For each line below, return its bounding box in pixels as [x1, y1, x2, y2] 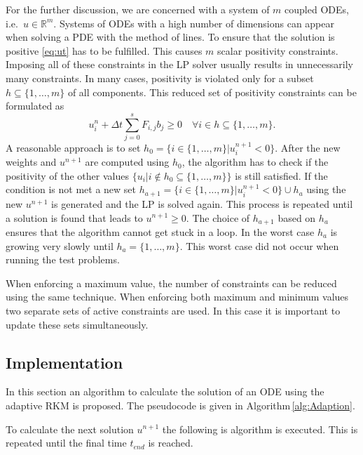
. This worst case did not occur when [179, 238, 339, 253]
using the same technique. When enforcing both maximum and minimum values [6, 289, 349, 304]
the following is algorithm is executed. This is [162, 421, 358, 436]
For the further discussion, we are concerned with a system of [6, 2, 270, 16]
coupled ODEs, [285, 2, 349, 16]
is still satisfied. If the [235, 168, 328, 183]
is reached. [148, 435, 193, 450]
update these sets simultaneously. [6, 317, 149, 331]
